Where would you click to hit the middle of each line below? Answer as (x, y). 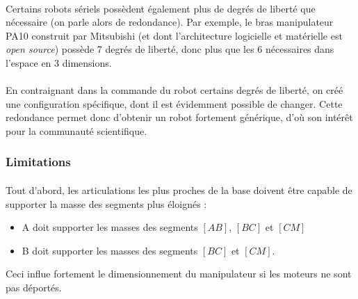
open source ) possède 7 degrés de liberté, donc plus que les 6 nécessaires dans (170, 49)
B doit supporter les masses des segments (110, 250)
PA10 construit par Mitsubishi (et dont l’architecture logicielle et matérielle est (174, 35)
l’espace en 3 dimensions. (59, 62)
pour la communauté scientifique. (76, 130)
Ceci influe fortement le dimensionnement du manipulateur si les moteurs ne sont (179, 274)
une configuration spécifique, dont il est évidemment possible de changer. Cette (174, 103)
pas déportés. (34, 287)
